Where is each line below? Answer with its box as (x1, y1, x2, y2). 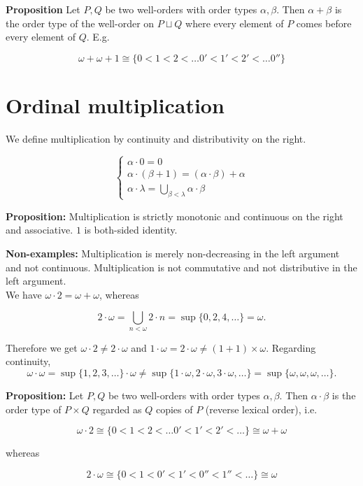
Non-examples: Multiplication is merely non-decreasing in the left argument (6, 246, 340, 261)
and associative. (6, 222, 73, 237)
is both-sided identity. (84, 222, 178, 237)
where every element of (185, 15, 284, 30)
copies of (155, 401, 193, 416)
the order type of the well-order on (6, 15, 155, 30)
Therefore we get (6, 340, 78, 355)
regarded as (92, 401, 142, 416)
